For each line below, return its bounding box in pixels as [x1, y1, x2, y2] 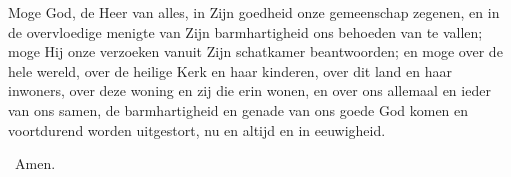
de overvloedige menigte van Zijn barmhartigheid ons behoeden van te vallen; [8, 21, 483, 42]
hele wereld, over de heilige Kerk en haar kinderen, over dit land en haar [8, 60, 452, 81]
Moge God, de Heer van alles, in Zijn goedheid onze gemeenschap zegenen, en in [8, 2, 500, 22]
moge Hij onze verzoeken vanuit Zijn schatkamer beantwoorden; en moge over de [8, 41, 503, 62]
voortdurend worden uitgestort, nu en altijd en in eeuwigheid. [8, 119, 386, 140]
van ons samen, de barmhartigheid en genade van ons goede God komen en [8, 99, 469, 120]
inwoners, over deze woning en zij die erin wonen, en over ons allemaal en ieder [8, 80, 491, 101]
